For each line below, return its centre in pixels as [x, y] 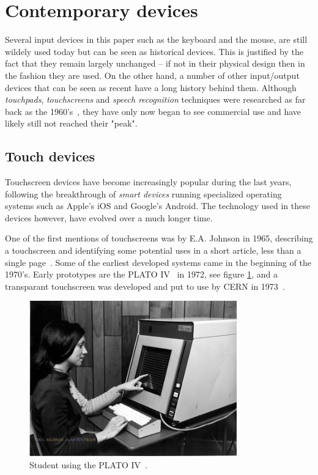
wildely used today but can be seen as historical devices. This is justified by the [154, 51]
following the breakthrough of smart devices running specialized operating [143, 193]
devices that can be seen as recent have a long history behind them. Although [151, 87]
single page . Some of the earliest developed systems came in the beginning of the [158, 262]
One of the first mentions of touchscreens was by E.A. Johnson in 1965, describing [159, 238]
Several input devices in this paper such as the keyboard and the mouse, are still [156, 39]
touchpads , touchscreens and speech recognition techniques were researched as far [155, 99]
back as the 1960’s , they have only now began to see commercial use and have [153, 111]
